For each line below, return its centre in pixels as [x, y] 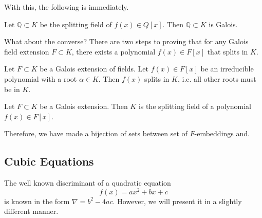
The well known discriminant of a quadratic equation [88, 183]
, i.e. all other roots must [217, 78]
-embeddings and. [222, 133]
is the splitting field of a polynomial [195, 106]
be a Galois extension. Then [84, 106]
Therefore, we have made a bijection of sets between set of [96, 133]
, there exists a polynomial [114, 51]
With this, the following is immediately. [67, 7]
